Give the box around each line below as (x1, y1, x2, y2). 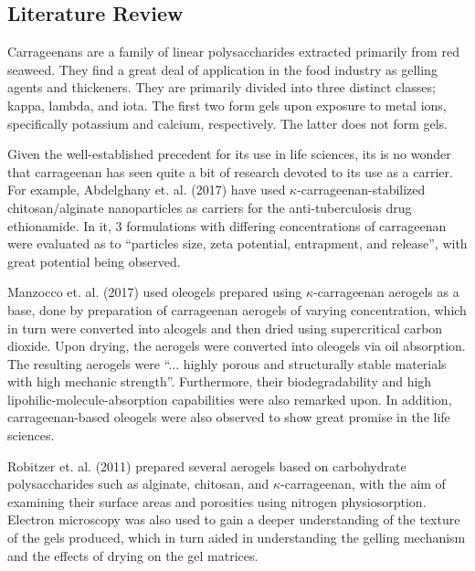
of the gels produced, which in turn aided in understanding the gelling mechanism (7, 528, 466, 547)
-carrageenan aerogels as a (313, 282, 459, 301)
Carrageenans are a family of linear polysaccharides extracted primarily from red (7, 42, 459, 61)
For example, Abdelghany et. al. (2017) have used (7, 180, 286, 199)
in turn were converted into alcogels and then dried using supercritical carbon (7, 318, 443, 337)
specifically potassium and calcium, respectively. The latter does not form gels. (7, 113, 449, 132)
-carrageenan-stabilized (297, 180, 426, 199)
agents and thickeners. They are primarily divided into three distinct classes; (7, 78, 436, 97)
